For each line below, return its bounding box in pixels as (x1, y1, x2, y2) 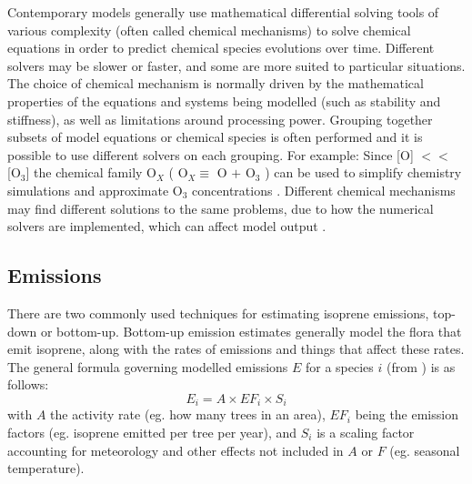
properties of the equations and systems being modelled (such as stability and (7, 91, 441, 110)
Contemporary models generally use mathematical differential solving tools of (7, 3, 439, 21)
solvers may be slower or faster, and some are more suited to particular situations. (7, 55, 466, 75)
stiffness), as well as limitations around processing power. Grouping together (7, 109, 433, 128)
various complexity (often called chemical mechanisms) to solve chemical (7, 20, 411, 39)
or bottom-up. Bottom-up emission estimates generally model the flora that (40, 321, 462, 340)
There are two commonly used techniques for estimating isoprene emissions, (7, 303, 429, 322)
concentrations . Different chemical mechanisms (192, 180, 456, 199)
